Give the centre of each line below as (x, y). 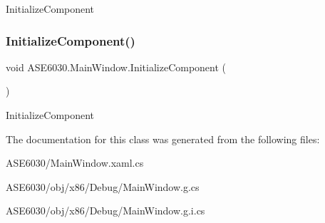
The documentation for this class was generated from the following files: (163, 139)
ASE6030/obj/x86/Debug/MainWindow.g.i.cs (105, 211)
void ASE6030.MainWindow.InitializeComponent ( (116, 67)
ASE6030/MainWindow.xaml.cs (75, 163)
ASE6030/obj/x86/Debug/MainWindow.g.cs (103, 186)
